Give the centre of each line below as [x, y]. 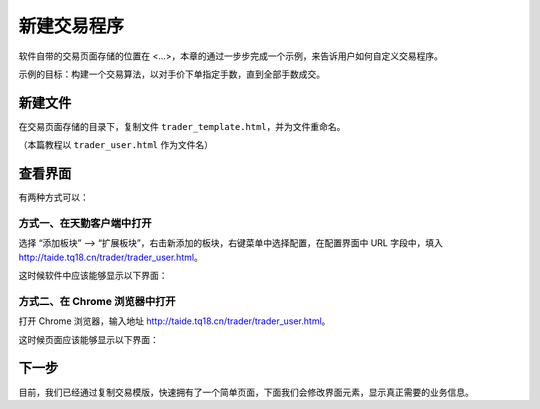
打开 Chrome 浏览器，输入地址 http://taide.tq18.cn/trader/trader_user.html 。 [174, 321]
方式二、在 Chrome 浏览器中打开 [97, 301]
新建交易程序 [71, 26]
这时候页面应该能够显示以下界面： [88, 339]
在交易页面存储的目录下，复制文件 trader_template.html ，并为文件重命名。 [182, 126]
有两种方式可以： [53, 197]
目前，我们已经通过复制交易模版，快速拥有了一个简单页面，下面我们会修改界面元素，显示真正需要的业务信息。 [246, 392]
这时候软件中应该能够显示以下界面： [93, 276]
